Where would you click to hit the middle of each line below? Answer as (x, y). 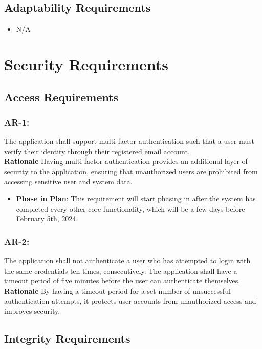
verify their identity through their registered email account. (97, 151)
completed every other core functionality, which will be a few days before (130, 208)
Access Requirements (61, 97)
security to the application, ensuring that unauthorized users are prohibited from (131, 171)
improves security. (32, 311)
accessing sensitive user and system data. (68, 181)
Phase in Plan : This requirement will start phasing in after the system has (136, 199)
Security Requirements (86, 64)
